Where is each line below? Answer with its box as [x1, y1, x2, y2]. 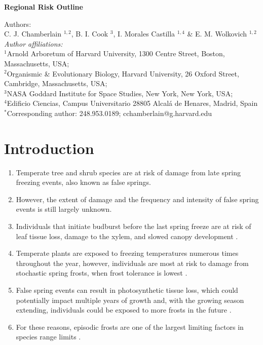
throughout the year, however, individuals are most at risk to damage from [16, 257, 249, 268]
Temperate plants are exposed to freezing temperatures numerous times [16, 248, 239, 258]
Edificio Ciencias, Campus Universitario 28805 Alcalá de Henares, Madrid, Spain [7, 98, 258, 108]
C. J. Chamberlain [4, 28, 62, 39]
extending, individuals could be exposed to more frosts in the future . [16, 304, 232, 315]
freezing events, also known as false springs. [16, 177, 151, 187]
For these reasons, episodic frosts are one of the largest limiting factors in [16, 321, 244, 332]
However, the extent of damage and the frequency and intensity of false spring [16, 194, 259, 204]
